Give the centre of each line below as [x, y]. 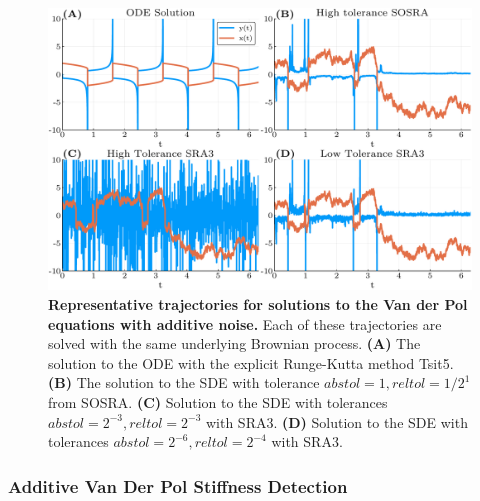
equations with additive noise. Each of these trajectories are [245, 323]
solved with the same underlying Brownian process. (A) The [234, 343]
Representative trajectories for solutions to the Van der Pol [258, 303]
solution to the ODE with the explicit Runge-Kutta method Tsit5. [251, 362]
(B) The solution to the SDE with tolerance [184, 382]
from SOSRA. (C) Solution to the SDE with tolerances [218, 401]
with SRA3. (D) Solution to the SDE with [336, 421]
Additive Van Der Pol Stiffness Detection [178, 485]
